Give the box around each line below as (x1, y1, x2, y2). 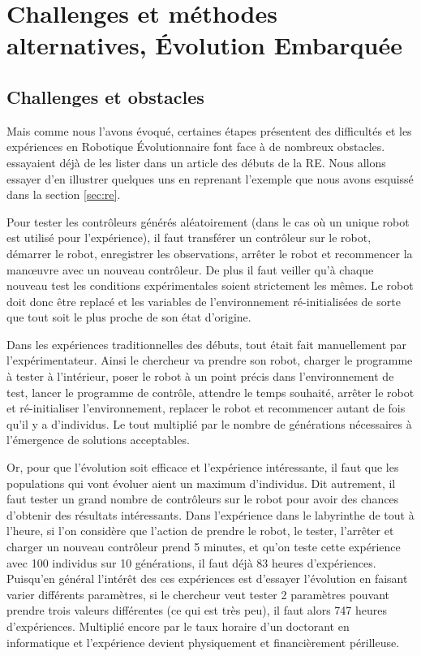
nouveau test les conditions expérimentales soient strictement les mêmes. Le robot (6, 277, 414, 294)
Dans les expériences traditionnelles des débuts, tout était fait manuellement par (6, 335, 407, 352)
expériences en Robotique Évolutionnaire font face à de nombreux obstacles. (6, 138, 385, 155)
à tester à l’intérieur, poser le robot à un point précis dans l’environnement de (6, 368, 394, 385)
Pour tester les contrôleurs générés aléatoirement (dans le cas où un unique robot (6, 213, 410, 230)
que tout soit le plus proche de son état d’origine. (6, 309, 251, 326)
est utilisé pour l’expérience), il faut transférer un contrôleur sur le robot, (6, 229, 372, 246)
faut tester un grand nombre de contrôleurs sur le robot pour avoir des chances (6, 490, 399, 507)
